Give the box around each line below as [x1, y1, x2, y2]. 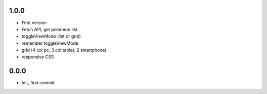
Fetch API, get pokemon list [21, 26, 78, 32]
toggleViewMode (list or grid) [21, 33, 81, 39]
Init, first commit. [21, 80, 56, 86]
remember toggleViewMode [21, 40, 79, 46]
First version [21, 20, 47, 26]
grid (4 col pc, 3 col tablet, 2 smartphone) [21, 47, 107, 53]
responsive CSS [21, 54, 54, 60]
